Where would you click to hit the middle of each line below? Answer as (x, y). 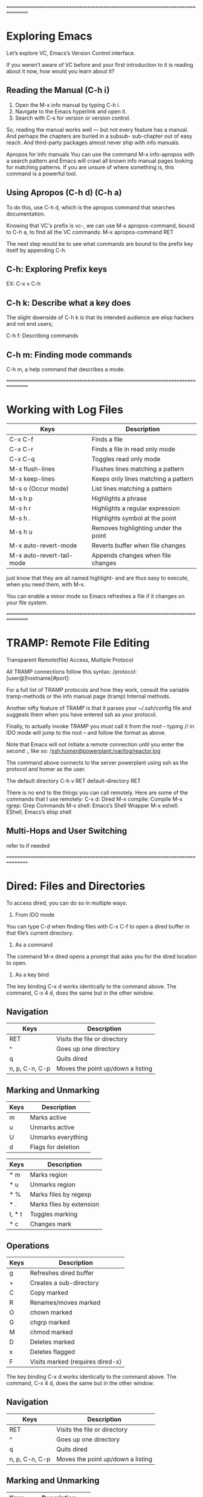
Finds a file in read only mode (134, 449)
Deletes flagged (53, 1352)
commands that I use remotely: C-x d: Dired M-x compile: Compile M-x (95, 799)
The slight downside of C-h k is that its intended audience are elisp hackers (100, 317)
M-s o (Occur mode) (39, 488)
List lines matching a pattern (132, 488)
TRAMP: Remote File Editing (78, 643)
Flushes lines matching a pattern (138, 468)
